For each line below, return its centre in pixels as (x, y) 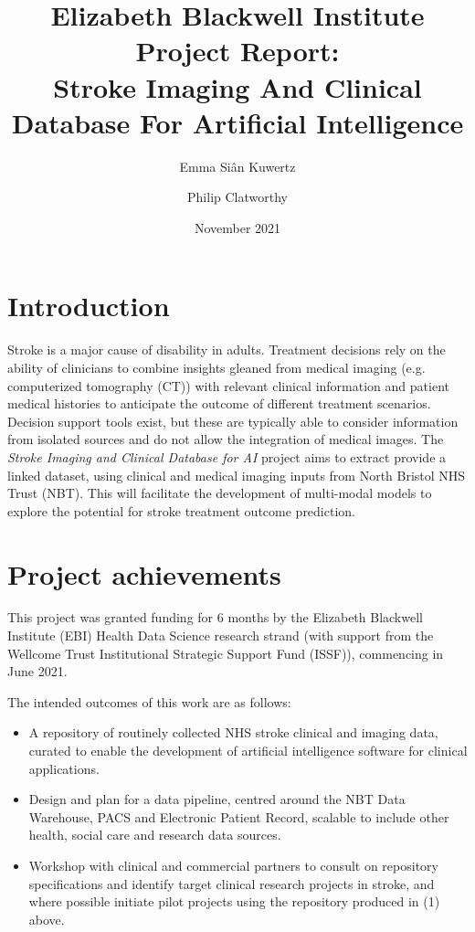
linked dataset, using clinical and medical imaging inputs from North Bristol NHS (237, 475)
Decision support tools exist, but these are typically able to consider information (233, 421)
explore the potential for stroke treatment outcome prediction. (181, 510)
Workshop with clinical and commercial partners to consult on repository (233, 865)
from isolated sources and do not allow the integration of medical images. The (226, 439)
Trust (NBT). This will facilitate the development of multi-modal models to (220, 493)
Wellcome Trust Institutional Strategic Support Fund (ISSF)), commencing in (226, 653)
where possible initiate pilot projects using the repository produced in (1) (234, 901)
